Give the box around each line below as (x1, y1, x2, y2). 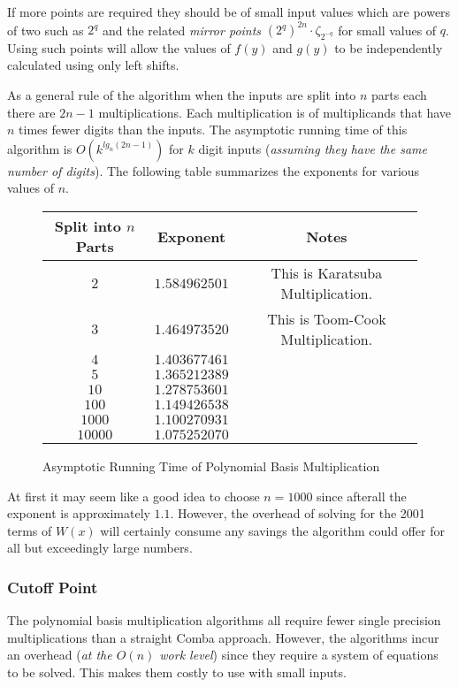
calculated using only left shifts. (7, 56, 179, 74)
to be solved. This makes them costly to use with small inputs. (7, 663, 347, 682)
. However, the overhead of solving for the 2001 (170, 504, 425, 523)
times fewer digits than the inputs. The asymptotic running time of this (19, 120, 408, 139)
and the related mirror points (102, 20, 262, 39)
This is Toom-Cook (267, 309, 386, 330)
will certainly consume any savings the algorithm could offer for (100, 521, 445, 539)
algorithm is (7, 139, 73, 157)
